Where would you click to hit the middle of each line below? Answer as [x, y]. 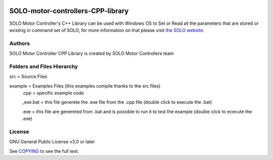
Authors [20, 43]
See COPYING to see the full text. [44, 151]
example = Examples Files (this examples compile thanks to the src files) [85, 86]
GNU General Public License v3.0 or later [52, 142]
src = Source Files [28, 76]
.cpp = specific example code [53, 93]
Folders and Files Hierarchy [44, 66]
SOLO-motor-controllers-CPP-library [69, 11]
